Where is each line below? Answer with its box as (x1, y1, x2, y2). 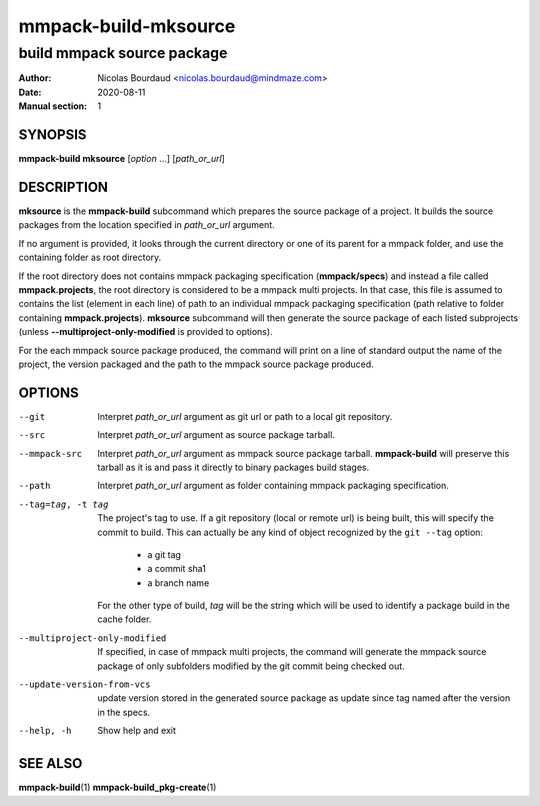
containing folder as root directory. (18, 251, 162, 264)
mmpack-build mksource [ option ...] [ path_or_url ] (18, 153, 225, 165)
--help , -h (18, 725, 72, 737)
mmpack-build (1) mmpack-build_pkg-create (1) (18, 781, 217, 794)
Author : (18, 72, 52, 84)
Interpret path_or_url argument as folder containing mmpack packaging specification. (97, 480, 450, 492)
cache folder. (97, 613, 152, 625)
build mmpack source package (18, 44, 228, 62)
